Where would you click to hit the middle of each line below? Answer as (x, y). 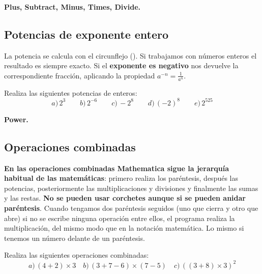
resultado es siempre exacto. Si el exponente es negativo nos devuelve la (121, 65)
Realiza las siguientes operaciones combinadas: (77, 255)
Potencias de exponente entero (86, 34)
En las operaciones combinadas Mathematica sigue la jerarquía (117, 168)
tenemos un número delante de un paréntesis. (75, 238)
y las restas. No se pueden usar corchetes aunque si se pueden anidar (125, 198)
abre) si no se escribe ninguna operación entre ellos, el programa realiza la (120, 218)
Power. (16, 119)
